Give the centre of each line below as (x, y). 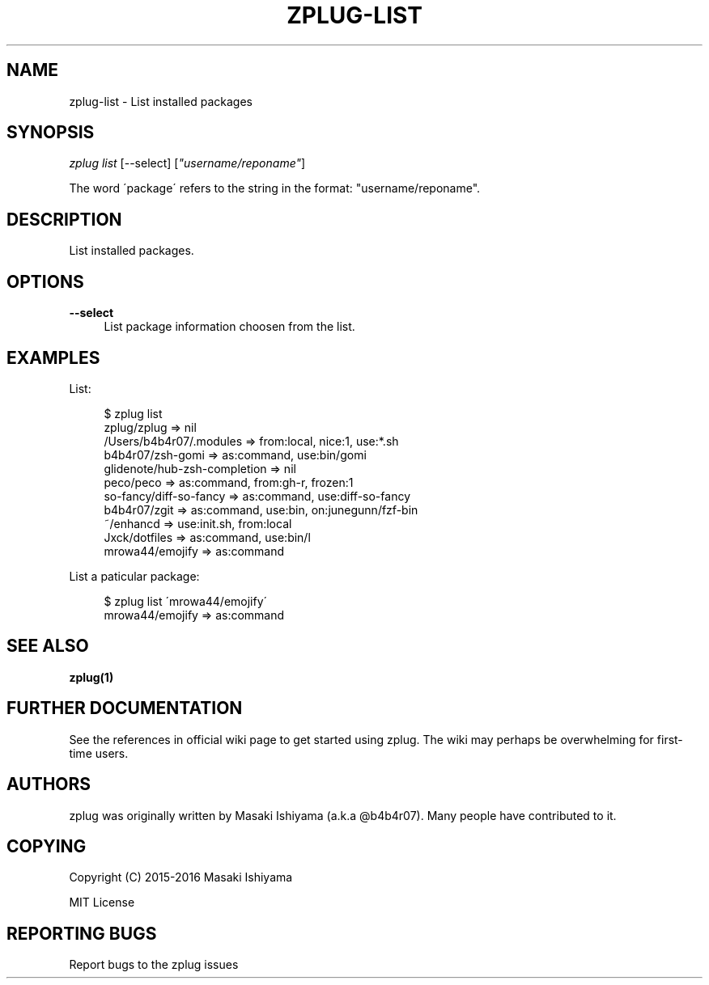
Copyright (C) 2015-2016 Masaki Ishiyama (181, 877)
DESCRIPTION (64, 219)
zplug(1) (91, 677)
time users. (99, 753)
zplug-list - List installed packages (161, 101)
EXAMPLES (53, 357)
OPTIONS (45, 281)
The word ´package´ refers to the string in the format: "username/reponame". (275, 188)
